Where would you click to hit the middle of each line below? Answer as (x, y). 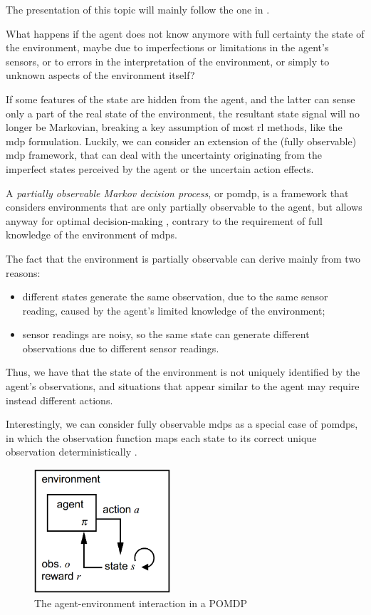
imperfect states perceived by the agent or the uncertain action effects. (160, 168)
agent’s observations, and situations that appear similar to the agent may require (183, 386)
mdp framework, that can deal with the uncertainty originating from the (164, 155)
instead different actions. (59, 400)
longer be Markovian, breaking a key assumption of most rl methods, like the (174, 127)
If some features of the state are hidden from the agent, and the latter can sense (181, 99)
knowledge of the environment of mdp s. (92, 235)
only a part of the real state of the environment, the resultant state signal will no (183, 113)
